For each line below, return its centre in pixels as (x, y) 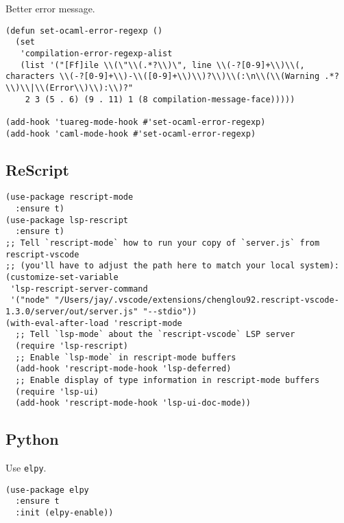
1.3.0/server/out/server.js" (72, 311)
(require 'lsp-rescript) (72, 346)
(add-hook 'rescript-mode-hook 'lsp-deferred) (123, 369)
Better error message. (50, 8)
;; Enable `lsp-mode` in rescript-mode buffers (126, 357)
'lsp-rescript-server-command (79, 289)
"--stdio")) (170, 311)
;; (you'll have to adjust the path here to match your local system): (172, 266)
